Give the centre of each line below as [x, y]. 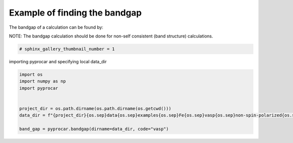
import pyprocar [39, 88]
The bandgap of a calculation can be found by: [56, 27]
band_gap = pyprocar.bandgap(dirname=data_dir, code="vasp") [94, 129]
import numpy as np [42, 81]
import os [31, 74]
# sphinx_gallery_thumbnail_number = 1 [67, 49]
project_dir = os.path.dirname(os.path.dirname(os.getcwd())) [95, 108]
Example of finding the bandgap [75, 13]
